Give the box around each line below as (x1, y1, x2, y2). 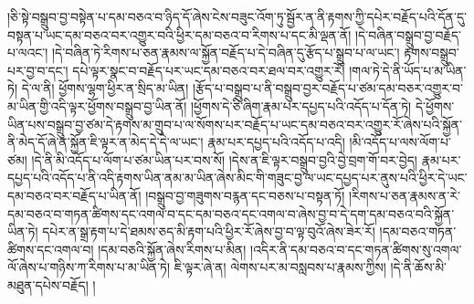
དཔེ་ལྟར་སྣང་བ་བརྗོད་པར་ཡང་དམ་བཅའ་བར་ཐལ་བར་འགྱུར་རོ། (72, 60, 345, 79)
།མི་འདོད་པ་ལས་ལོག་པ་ (349, 132, 451, 152)
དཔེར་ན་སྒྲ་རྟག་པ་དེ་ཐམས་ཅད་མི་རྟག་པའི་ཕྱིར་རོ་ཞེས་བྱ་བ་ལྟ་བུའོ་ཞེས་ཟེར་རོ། (42, 222, 375, 241)
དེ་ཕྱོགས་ (415, 96, 455, 115)
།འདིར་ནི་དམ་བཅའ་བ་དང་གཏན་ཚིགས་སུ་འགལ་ (250, 239, 462, 258)
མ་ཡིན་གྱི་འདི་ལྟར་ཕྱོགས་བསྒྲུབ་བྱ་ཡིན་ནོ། (7, 96, 187, 115)
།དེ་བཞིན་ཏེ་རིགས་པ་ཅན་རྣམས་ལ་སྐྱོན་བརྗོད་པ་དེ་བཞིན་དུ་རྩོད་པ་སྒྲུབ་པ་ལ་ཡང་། (51, 43, 400, 62)
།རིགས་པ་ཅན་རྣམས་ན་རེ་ (349, 185, 460, 204)
